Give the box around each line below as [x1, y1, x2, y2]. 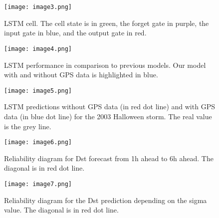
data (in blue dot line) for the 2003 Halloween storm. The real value [4, 111, 212, 121]
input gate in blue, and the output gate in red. [4, 27, 147, 38]
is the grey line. [4, 121, 51, 131]
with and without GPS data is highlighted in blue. [4, 69, 158, 80]
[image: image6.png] [4, 139, 72, 146]
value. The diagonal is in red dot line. [4, 205, 119, 215]
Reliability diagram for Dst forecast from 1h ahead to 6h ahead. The [4, 153, 214, 163]
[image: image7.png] [4, 180, 72, 188]
